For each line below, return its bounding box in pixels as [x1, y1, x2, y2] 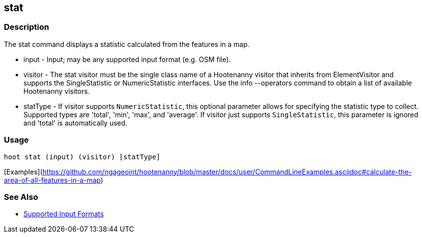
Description [4, 22, 49, 32]
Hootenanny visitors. [23, 86, 90, 95]
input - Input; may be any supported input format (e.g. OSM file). [23, 55, 231, 64]
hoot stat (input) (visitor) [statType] [4, 152, 161, 161]
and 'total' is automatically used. [23, 118, 127, 127]
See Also [4, 192, 38, 202]
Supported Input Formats [23, 210, 104, 218]
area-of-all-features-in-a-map [4, 175, 101, 184]
